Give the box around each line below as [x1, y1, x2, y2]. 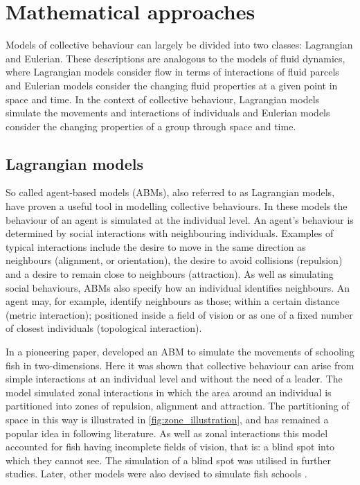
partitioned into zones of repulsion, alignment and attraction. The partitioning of [6, 398, 350, 413]
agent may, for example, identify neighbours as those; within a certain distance [6, 294, 340, 308]
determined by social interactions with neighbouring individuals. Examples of [6, 226, 334, 240]
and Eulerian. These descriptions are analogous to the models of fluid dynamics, [6, 51, 345, 65]
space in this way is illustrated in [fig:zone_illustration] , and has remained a [6, 412, 329, 426]
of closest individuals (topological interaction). [6, 321, 202, 335]
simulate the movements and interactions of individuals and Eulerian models [6, 105, 330, 120]
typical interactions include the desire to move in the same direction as [6, 239, 306, 254]
